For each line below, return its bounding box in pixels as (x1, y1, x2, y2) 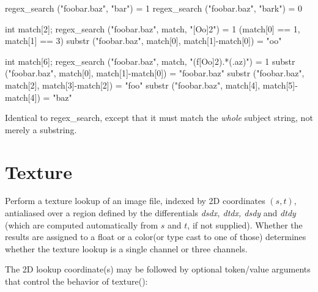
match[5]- (262, 78, 298, 91)
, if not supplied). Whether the (187, 218, 303, 231)
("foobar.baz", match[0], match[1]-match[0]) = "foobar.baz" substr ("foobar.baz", (5, 67, 305, 79)
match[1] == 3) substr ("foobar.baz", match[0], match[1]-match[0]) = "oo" (5, 34, 282, 47)
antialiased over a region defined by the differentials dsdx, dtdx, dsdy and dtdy (5, 206, 296, 219)
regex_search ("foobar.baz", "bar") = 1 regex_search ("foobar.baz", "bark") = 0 (5, 2, 303, 14)
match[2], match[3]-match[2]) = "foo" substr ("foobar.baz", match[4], (5, 78, 261, 91)
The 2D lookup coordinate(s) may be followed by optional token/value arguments (5, 263, 311, 276)
